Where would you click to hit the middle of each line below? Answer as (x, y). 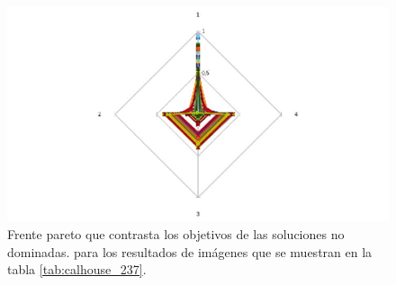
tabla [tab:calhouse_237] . (77, 269)
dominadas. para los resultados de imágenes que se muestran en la (190, 251)
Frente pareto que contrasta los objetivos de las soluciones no (176, 233)
